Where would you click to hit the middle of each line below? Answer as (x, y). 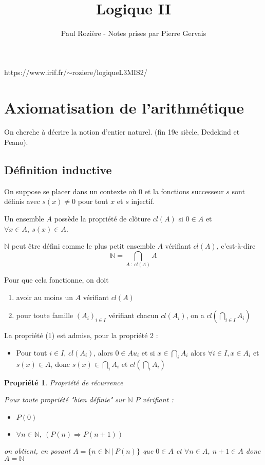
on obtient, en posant (37, 450)
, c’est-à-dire (236, 246)
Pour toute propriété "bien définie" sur (65, 399)
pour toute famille (45, 315)
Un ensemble (24, 219)
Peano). (16, 142)
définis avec (22, 201)
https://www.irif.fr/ (35, 72)
